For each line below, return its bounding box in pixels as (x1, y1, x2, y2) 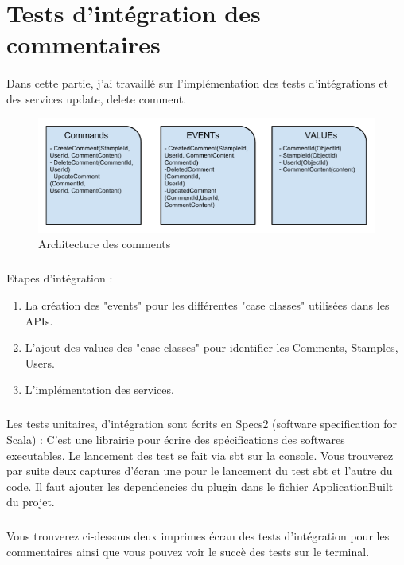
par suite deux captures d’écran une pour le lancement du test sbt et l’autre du (6, 462, 393, 479)
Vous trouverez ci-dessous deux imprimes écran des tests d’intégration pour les (6, 528, 390, 544)
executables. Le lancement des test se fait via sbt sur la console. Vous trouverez (6, 446, 394, 463)
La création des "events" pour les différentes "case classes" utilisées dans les (25, 297, 390, 314)
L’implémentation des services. (25, 381, 174, 398)
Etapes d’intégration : (6, 270, 113, 286)
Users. (25, 354, 55, 371)
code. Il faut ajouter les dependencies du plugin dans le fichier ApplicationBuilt (6, 477, 394, 494)
